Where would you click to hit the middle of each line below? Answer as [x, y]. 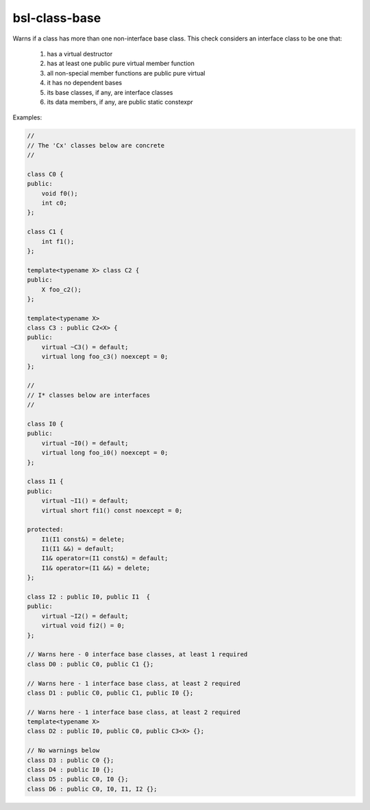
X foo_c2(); [62, 289]
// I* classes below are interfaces [89, 395]
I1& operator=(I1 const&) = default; [105, 558]
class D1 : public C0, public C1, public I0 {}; [110, 693]
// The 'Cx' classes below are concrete [96, 145]
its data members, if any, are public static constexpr [120, 102]
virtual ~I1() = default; [85, 501]
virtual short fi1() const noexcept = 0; [112, 510]
